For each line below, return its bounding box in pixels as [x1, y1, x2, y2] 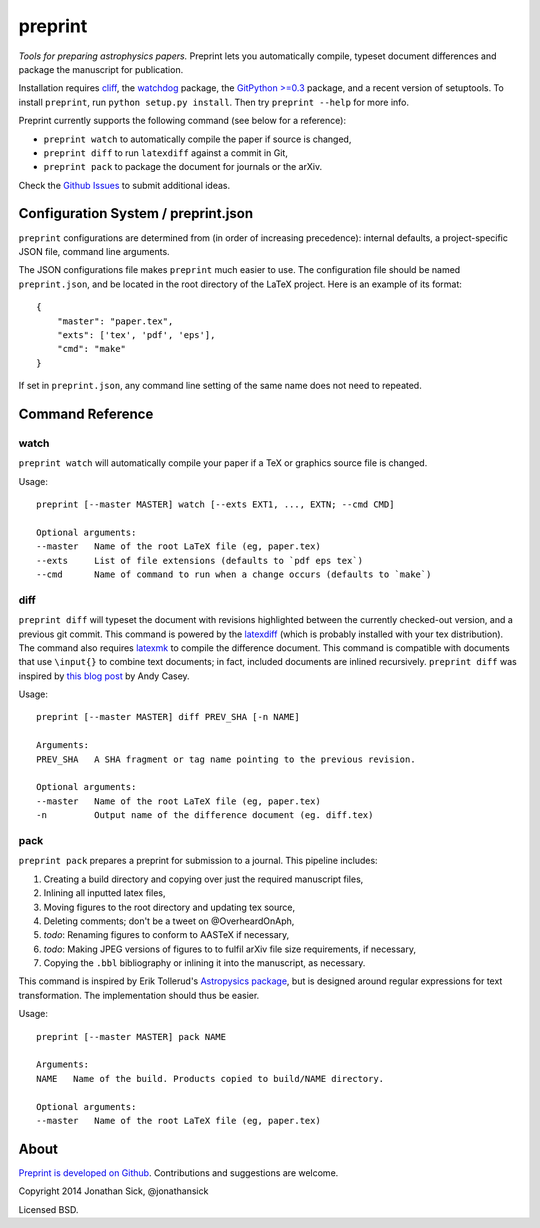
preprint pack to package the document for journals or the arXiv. [43, 161, 323, 173]
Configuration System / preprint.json [18, 205, 254, 222]
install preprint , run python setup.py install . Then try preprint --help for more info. [18, 96, 410, 108]
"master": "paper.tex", [56, 315, 174, 327]
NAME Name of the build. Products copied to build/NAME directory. [36, 1073, 385, 1084]
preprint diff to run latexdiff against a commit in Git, [43, 146, 289, 159]
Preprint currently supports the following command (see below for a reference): [18, 115, 347, 127]
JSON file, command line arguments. [18, 245, 170, 257]
